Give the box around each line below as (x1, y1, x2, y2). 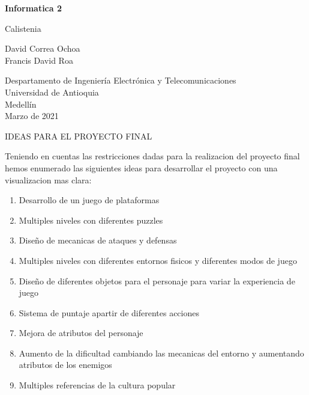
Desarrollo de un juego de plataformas (19, 194, 160, 206)
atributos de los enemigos (19, 358, 112, 371)
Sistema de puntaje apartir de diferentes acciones (19, 306, 199, 319)
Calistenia (5, 22, 41, 34)
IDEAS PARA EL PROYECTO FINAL (5, 129, 152, 142)
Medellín (5, 97, 37, 110)
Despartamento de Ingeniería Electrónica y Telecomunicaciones (5, 74, 236, 87)
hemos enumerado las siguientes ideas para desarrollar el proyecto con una (5, 161, 278, 174)
